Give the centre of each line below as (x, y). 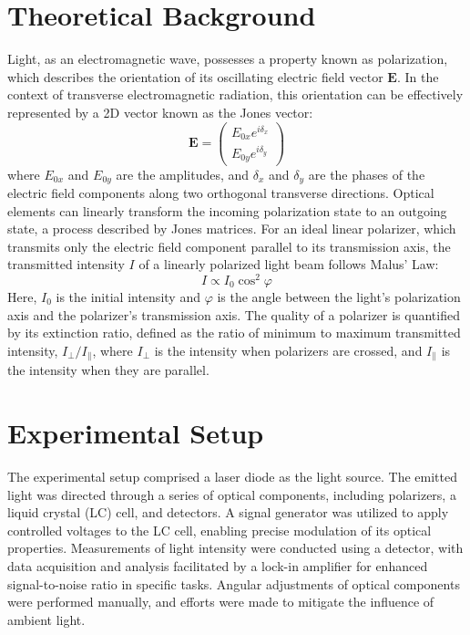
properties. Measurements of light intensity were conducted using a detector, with (235, 548)
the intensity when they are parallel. (108, 370)
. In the (418, 76)
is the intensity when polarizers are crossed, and (288, 350)
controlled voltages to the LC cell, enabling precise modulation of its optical (220, 530)
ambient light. (46, 619)
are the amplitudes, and (183, 174)
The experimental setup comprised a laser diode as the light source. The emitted (232, 476)
